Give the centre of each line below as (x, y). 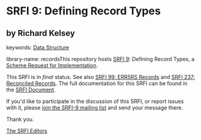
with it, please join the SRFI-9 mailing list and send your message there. (94, 108)
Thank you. (20, 119)
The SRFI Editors (27, 131)
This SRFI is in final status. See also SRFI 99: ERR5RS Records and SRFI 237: (101, 77)
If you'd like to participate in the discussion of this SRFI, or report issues (95, 101)
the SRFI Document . (31, 90)
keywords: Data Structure (38, 47)
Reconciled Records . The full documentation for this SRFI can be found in (97, 83)
